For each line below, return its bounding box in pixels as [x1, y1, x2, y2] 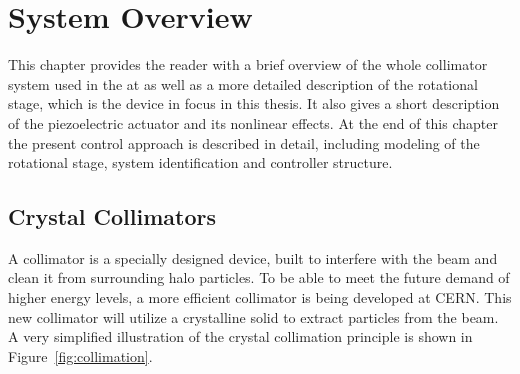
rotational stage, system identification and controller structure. [8, 152, 393, 173]
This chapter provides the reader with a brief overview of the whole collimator [8, 54, 488, 75]
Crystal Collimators [8, 201, 216, 232]
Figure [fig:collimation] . [8, 345, 153, 366]
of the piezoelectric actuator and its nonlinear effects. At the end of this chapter [8, 112, 498, 133]
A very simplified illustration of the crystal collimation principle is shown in [8, 326, 473, 347]
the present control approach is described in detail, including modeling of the [8, 132, 480, 153]
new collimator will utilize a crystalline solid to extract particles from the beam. [8, 306, 499, 327]
